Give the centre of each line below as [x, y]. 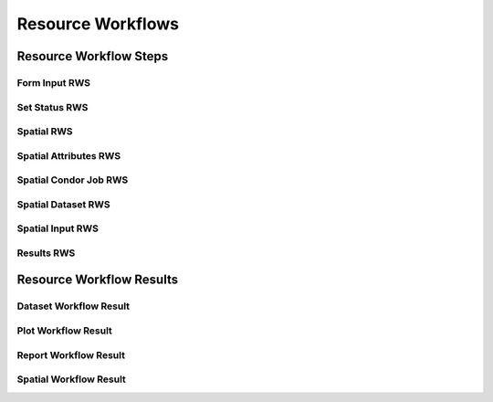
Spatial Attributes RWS [69, 155]
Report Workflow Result [71, 354]
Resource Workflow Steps [93, 56]
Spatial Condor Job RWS [73, 180]
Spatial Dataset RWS [63, 204]
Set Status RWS [52, 107]
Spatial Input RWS [58, 228]
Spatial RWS [45, 132]
